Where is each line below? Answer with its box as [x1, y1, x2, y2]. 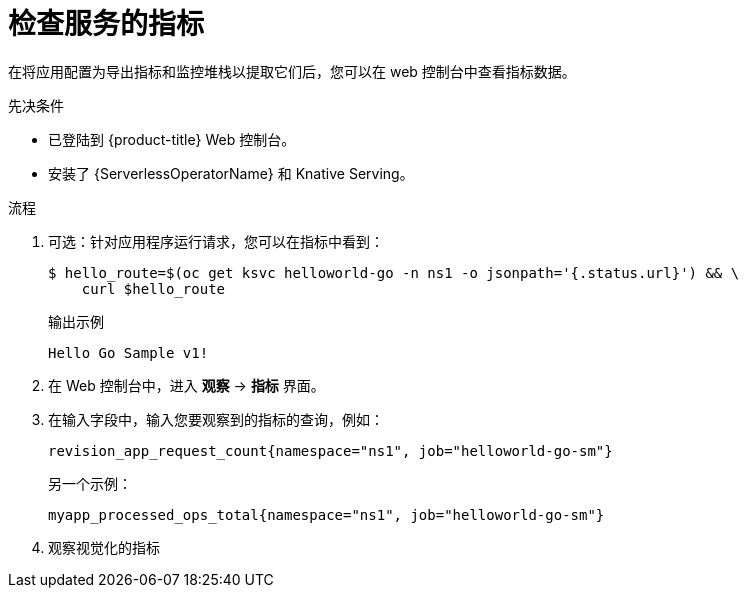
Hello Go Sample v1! [48, 344, 209, 361]
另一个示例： [48, 474, 132, 492]
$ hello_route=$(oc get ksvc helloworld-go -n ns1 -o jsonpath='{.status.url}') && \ [48, 264, 740, 281]
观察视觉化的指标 [48, 538, 160, 556]
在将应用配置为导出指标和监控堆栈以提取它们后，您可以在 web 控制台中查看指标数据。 [8, 62, 576, 80]
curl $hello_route [81, 280, 226, 297]
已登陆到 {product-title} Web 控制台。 [48, 130, 296, 148]
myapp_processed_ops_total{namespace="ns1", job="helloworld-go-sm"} [48, 506, 605, 523]
